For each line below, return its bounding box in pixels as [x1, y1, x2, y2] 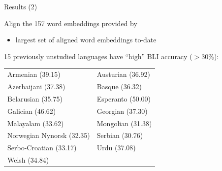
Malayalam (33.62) [7, 118, 64, 128]
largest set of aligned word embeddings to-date [15, 34, 157, 45]
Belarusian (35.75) [7, 93, 63, 103]
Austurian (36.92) [96, 69, 151, 79]
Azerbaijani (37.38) [7, 81, 65, 91]
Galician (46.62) [7, 105, 56, 116]
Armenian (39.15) [7, 69, 61, 79]
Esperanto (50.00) [96, 93, 151, 103]
